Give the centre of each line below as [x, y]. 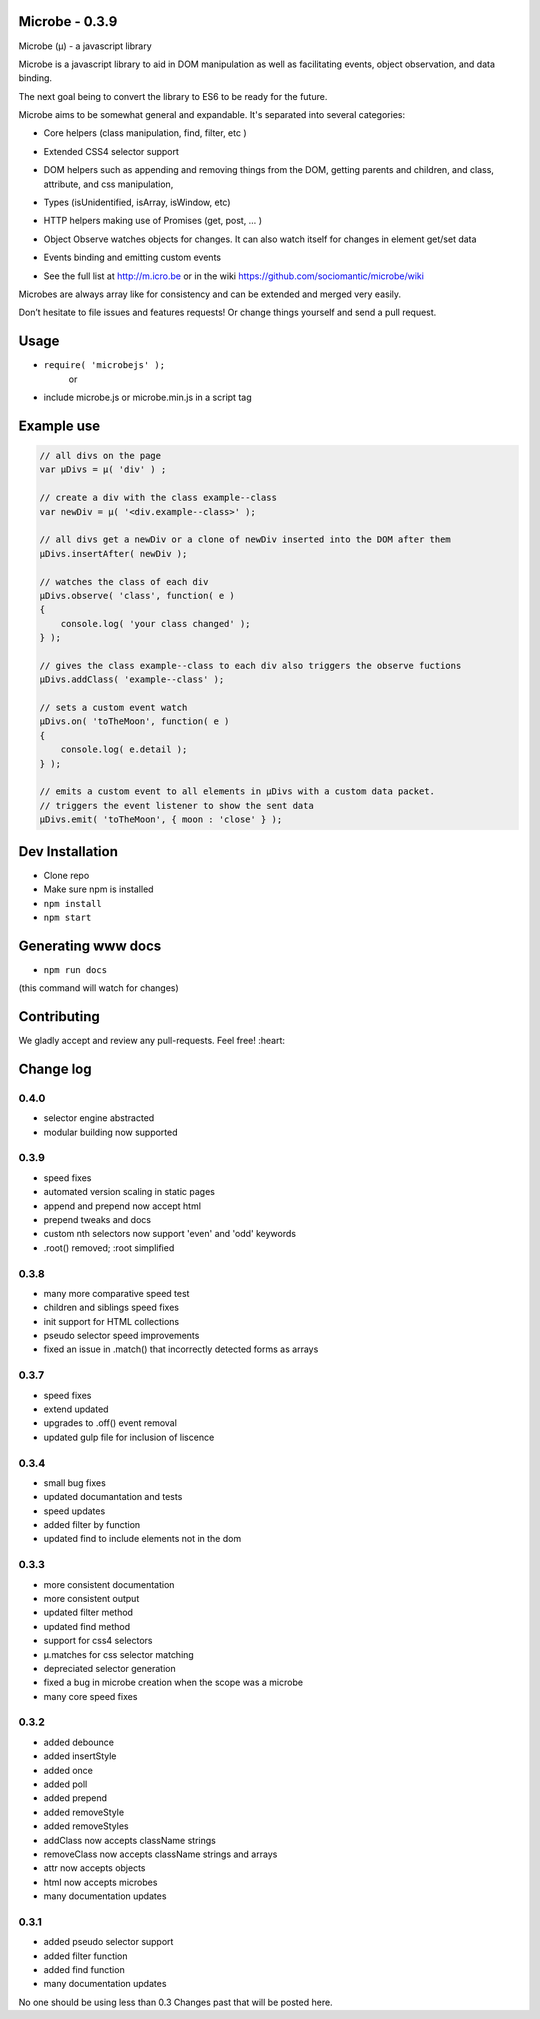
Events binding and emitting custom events [132, 257]
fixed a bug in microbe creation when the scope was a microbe [173, 1682]
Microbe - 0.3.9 [68, 21]
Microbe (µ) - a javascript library [85, 46]
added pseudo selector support [108, 1942]
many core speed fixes [90, 1696]
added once [68, 1770]
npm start [67, 917]
